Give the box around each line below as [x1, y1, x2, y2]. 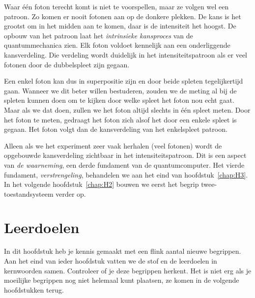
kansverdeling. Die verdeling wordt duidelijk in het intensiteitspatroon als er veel [4, 49, 248, 60]
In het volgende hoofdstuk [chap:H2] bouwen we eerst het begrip [4, 179, 199, 189]
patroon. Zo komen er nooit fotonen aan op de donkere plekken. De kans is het [4, 11, 241, 21]
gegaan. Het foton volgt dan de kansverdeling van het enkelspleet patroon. [4, 124, 227, 134]
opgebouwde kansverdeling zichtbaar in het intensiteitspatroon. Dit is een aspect [4, 150, 247, 160]
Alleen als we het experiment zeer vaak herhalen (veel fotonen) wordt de [4, 140, 222, 150]
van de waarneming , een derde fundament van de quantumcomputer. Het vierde [4, 159, 245, 170]
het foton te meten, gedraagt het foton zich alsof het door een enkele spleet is [4, 114, 237, 124]
